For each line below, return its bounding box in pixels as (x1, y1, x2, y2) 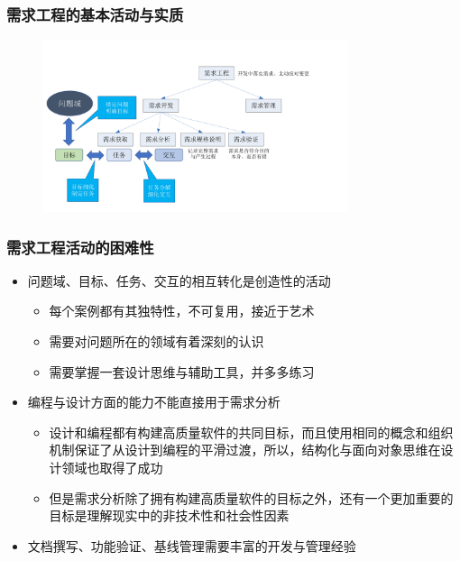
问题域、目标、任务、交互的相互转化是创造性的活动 (27, 271, 331, 290)
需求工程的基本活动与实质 (6, 3, 184, 25)
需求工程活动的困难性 (6, 235, 154, 258)
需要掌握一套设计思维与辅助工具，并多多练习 (49, 362, 315, 381)
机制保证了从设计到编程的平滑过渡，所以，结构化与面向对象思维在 (49, 440, 441, 459)
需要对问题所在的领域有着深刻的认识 (49, 332, 264, 350)
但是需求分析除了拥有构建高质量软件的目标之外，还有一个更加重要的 (49, 488, 454, 507)
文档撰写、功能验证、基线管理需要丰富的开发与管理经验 (27, 536, 356, 555)
